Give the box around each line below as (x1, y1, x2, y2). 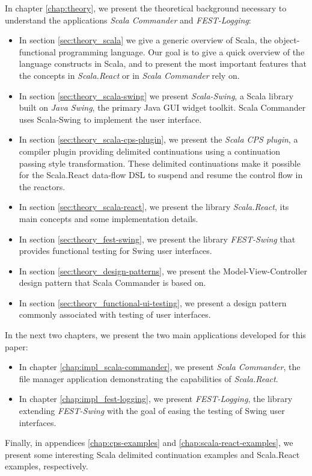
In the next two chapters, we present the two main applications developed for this (5, 329, 306, 341)
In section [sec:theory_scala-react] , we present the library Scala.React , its (19, 200, 289, 213)
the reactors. (19, 180, 66, 193)
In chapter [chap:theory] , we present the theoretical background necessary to (5, 2, 287, 14)
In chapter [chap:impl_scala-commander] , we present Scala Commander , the (19, 360, 301, 373)
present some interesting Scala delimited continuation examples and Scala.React (5, 448, 300, 460)
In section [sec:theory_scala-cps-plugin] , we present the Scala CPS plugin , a (19, 133, 298, 146)
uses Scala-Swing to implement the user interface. (19, 113, 202, 125)
